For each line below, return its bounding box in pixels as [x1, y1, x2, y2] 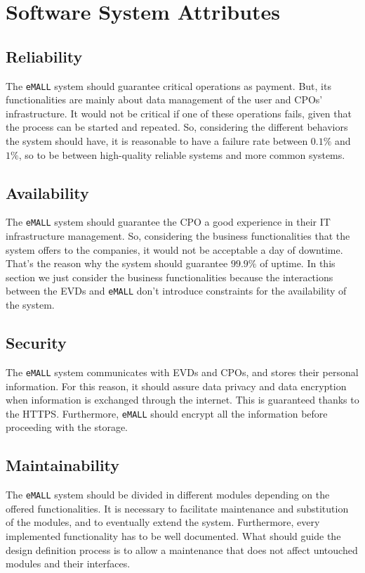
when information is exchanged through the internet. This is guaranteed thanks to [6, 392, 359, 407]
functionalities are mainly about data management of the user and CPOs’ [6, 92, 323, 107]
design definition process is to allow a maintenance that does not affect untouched [6, 542, 358, 557]
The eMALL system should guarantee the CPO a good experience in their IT [6, 214, 331, 229]
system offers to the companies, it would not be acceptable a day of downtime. [6, 242, 343, 257]
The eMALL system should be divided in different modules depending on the [6, 487, 330, 502]
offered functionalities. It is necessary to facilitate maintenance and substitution [6, 501, 349, 515]
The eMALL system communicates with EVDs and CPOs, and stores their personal [6, 364, 359, 379]
